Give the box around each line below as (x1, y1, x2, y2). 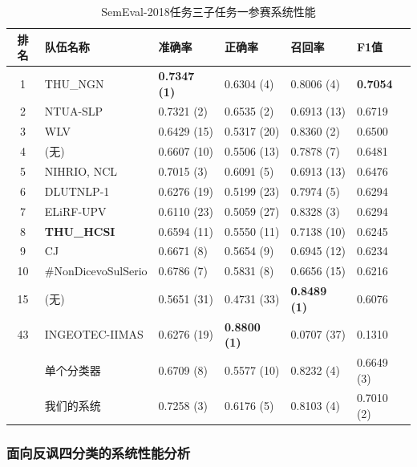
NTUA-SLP (44, 103, 103, 120)
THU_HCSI (44, 222, 115, 239)
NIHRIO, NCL (44, 163, 118, 179)
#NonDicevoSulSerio (44, 262, 148, 279)
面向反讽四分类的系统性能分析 (6, 442, 191, 462)
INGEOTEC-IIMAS (44, 326, 144, 343)
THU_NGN (44, 75, 104, 91)
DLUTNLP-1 (44, 182, 110, 199)
